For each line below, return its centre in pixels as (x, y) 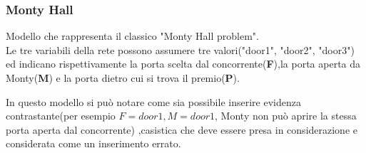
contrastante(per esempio (61, 116)
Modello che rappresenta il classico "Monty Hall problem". (132, 36)
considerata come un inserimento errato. (93, 143)
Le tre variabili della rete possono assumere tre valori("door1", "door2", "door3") (180, 49)
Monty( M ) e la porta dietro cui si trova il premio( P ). (123, 78)
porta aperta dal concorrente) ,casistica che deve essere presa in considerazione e (182, 129)
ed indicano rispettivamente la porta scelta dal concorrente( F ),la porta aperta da (183, 64)
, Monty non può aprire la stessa (286, 116)
